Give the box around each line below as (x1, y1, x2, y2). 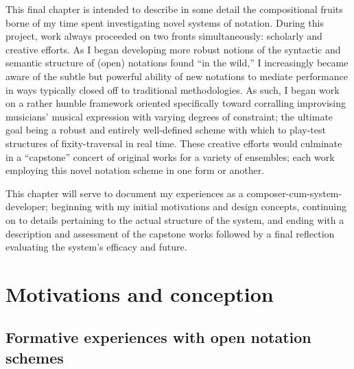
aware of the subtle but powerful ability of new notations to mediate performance (5, 68, 348, 83)
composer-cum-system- (246, 186, 342, 200)
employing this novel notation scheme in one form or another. (5, 163, 265, 177)
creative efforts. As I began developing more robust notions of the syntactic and (5, 42, 341, 56)
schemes (5, 346, 64, 368)
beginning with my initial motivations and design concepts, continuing (51, 199, 346, 214)
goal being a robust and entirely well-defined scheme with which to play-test (5, 123, 326, 137)
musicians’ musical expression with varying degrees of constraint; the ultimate (5, 109, 333, 123)
